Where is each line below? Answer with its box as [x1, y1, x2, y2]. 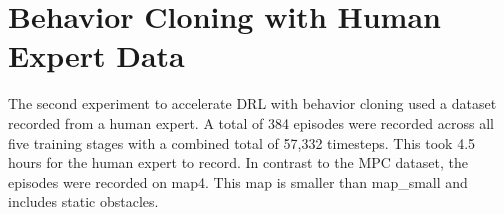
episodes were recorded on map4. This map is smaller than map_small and [8, 171, 468, 192]
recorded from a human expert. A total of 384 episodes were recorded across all [8, 112, 494, 133]
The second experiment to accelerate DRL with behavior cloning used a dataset [8, 93, 497, 114]
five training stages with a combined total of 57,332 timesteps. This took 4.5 [8, 132, 476, 153]
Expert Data [8, 35, 185, 76]
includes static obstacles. [8, 191, 159, 212]
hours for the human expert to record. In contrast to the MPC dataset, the [8, 152, 468, 173]
